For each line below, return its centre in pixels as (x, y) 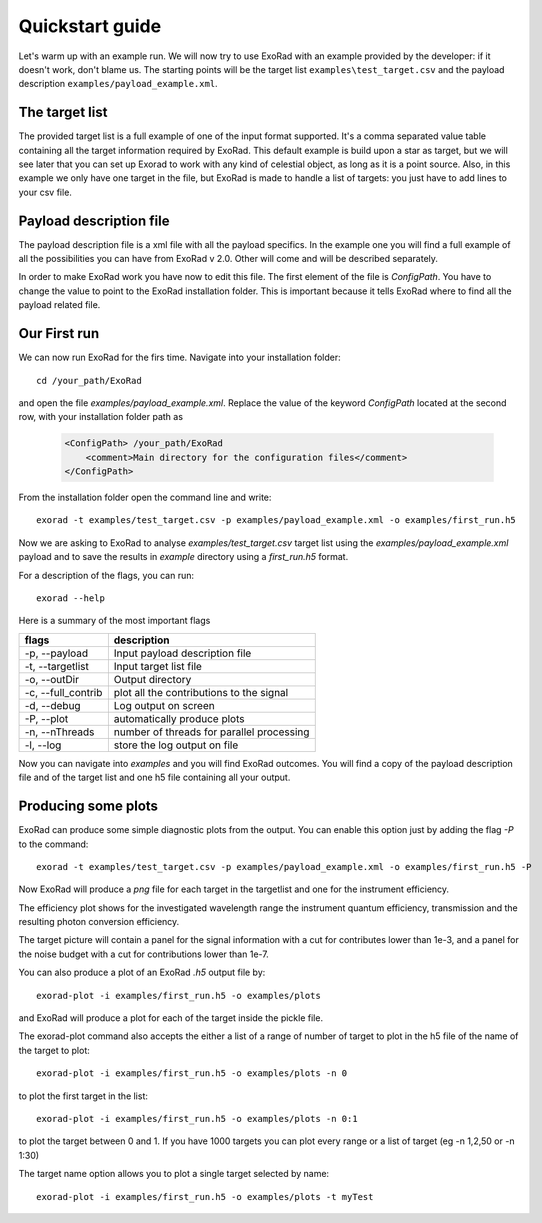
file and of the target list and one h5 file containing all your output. (154, 777)
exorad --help (70, 598)
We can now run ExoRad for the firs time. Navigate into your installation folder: (180, 357)
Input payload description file (182, 653)
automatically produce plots (179, 718)
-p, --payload (56, 653)
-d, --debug (52, 705)
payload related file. (59, 305)
